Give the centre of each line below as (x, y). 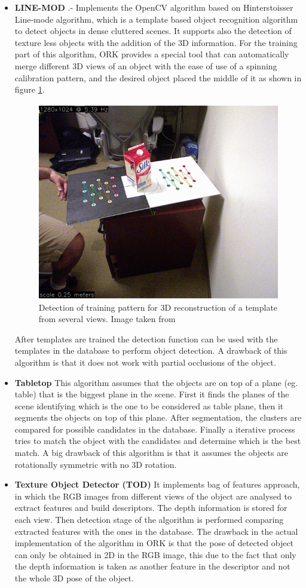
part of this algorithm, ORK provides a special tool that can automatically (152, 54)
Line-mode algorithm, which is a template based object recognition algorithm (156, 19)
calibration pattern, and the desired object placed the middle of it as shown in (158, 77)
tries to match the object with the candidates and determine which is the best (158, 441)
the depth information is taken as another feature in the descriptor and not (152, 566)
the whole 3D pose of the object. (74, 578)
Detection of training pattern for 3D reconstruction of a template (158, 307)
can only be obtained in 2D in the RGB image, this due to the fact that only (155, 554)
